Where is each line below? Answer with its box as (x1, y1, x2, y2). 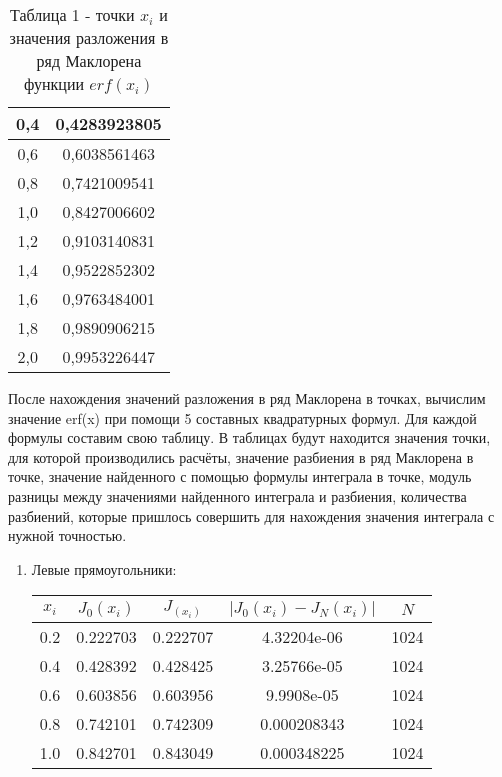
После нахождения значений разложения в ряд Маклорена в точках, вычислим (8, 388, 486, 408)
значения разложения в (9, 26, 169, 49)
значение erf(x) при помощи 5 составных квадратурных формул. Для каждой (8, 407, 477, 428)
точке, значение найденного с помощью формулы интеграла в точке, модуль (8, 466, 472, 487)
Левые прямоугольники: (31, 558, 177, 579)
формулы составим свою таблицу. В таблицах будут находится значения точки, (8, 427, 491, 448)
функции (24, 72, 85, 95)
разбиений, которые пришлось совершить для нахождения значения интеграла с (8, 505, 495, 526)
